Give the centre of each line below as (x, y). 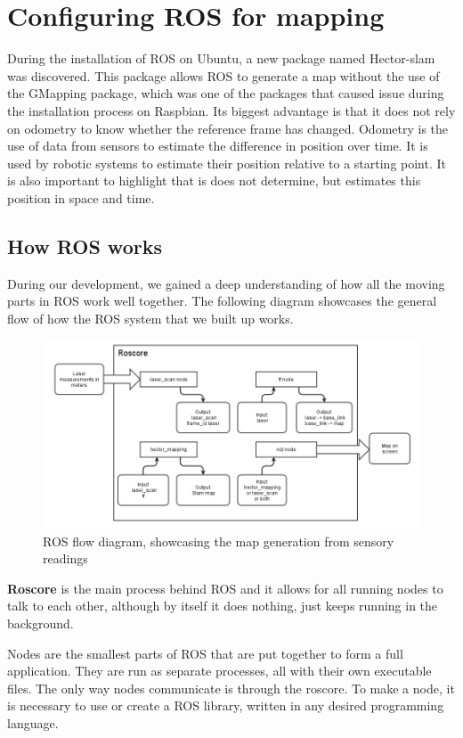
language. (33, 722)
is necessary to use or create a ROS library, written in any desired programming (226, 705)
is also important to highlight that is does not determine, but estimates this (214, 180)
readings (65, 558)
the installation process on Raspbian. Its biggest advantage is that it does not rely (231, 110)
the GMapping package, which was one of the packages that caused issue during (226, 93)
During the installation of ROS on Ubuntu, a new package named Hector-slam (221, 58)
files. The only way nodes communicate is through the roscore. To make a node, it (231, 688)
